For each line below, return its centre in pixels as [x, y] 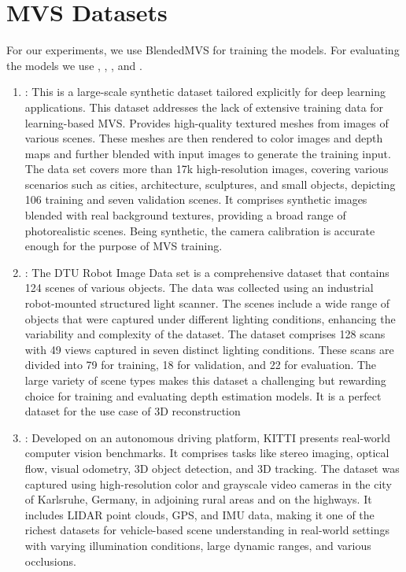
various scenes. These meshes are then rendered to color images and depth [204, 138]
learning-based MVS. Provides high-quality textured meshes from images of [207, 122]
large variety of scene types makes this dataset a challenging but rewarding [205, 380]
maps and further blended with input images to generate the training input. [208, 153]
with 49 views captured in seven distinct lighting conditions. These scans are [209, 349]
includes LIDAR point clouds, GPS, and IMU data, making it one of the [199, 514]
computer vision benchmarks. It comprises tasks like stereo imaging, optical [207, 453]
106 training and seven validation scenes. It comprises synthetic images [196, 199]
